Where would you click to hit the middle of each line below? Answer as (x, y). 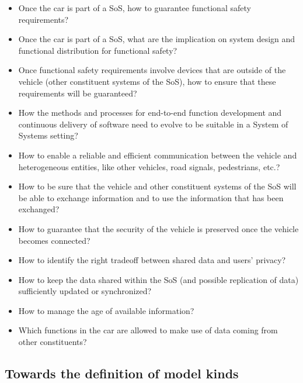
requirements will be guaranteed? (78, 93)
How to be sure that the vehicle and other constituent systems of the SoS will (157, 186)
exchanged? (39, 209)
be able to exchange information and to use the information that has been (151, 197)
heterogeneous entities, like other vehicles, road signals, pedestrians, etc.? (149, 166)
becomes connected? (54, 240)
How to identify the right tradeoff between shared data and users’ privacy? (152, 260)
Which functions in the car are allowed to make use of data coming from (148, 330)
